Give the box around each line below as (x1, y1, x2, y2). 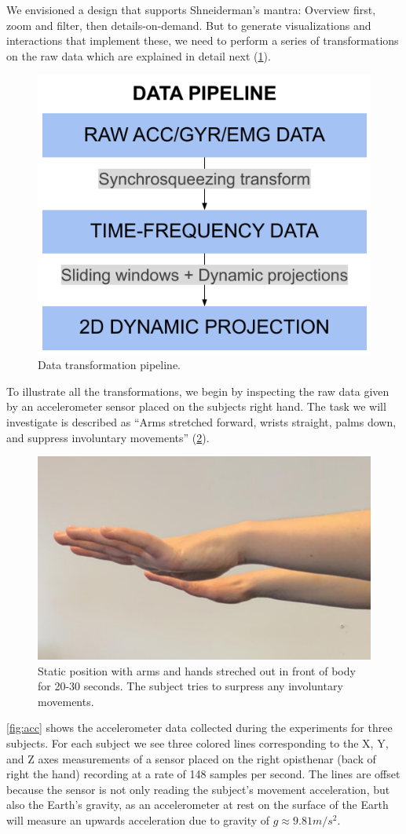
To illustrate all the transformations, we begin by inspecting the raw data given (6, 382, 390, 399)
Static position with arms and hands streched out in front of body (38, 662, 356, 679)
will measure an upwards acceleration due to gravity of (6, 811, 270, 828)
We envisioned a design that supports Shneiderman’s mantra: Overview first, (6, 2, 376, 17)
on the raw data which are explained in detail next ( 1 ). (6, 47, 271, 64)
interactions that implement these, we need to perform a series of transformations (6, 32, 399, 49)
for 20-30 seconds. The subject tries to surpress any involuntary (38, 678, 343, 694)
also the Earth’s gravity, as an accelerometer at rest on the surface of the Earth (6, 796, 389, 813)
